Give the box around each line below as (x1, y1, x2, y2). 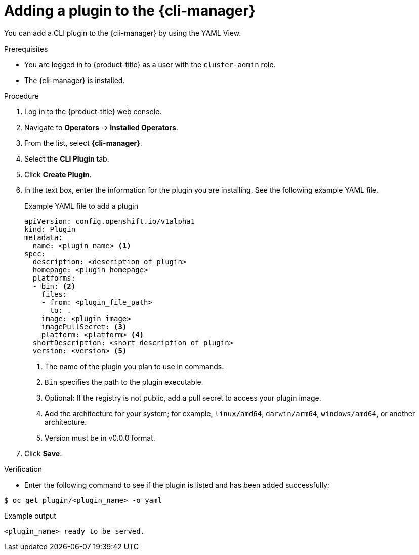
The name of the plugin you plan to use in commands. (45, 362, 224, 371)
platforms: (32, 273, 76, 282)
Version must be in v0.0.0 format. (45, 433, 155, 442)
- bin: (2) (32, 282, 76, 290)
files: (41, 290, 67, 298)
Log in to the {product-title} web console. (24, 107, 162, 116)
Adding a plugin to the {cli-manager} (4, 2, 256, 19)
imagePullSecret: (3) (41, 322, 127, 331)
